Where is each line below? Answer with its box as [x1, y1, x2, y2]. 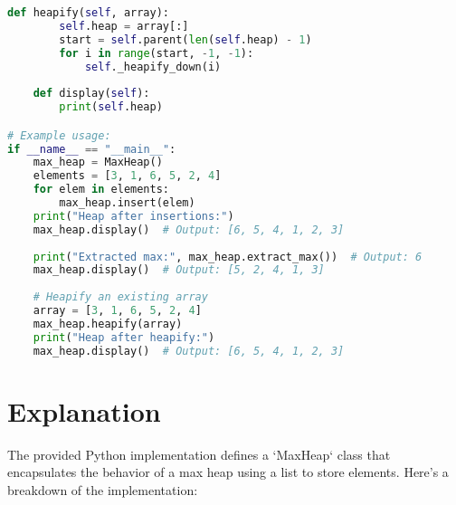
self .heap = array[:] [59, 19, 189, 33]
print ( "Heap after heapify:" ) [33, 330, 215, 344]
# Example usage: [7, 129, 111, 142]
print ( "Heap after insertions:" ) [33, 209, 234, 223]
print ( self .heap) [59, 100, 163, 114]
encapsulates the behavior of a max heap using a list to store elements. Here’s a [7, 462, 449, 481]
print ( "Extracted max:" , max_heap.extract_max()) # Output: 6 [33, 250, 423, 263]
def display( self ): [33, 87, 150, 100]
